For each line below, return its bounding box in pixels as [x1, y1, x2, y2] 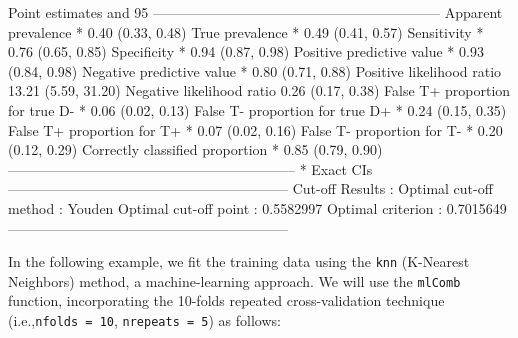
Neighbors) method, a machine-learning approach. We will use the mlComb [8, 270, 461, 291]
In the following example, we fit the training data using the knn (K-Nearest [8, 251, 470, 272]
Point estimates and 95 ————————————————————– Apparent [8, 2, 503, 22]
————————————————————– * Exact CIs [8, 158, 373, 179]
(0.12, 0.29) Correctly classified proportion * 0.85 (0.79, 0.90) [8, 139, 383, 160]
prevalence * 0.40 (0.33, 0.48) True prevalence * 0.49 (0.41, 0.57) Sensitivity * [8, 21, 484, 42]
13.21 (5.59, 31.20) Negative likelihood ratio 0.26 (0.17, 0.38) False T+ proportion [8, 80, 511, 101]
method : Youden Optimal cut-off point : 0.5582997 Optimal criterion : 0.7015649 [8, 197, 507, 218]
